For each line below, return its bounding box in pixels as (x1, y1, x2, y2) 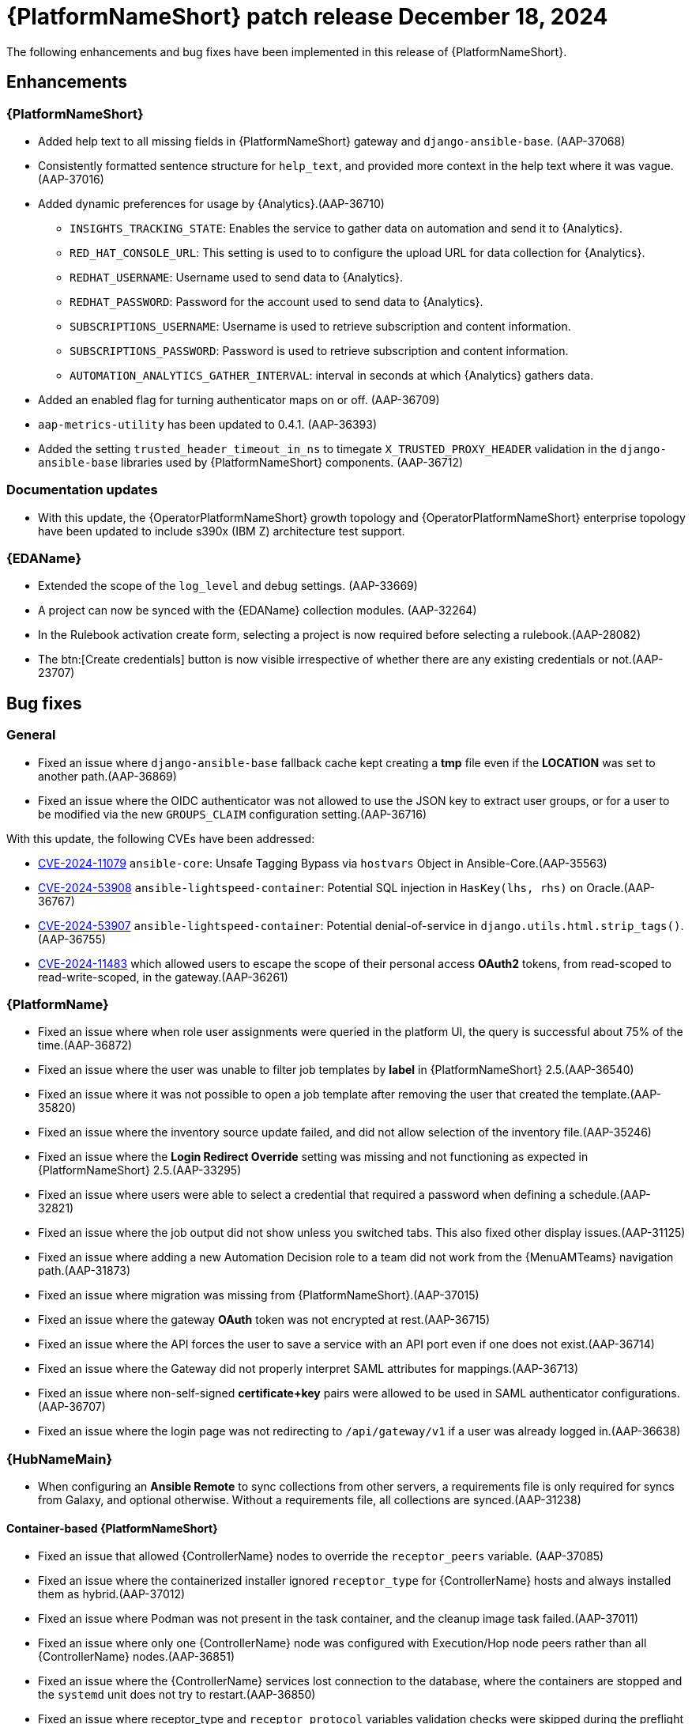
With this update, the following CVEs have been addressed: (6, 831, 315, 845)
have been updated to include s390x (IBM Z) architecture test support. (38, 524, 405, 538)
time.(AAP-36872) (38, 1038, 133, 1053)
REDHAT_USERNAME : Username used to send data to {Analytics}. (70, 270, 404, 284)
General (6, 727, 56, 743)
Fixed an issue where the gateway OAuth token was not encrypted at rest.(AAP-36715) (38, 1313, 491, 1327)
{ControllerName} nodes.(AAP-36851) (38, 1650, 235, 1664)
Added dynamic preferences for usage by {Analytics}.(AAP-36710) (38, 196, 385, 210)
